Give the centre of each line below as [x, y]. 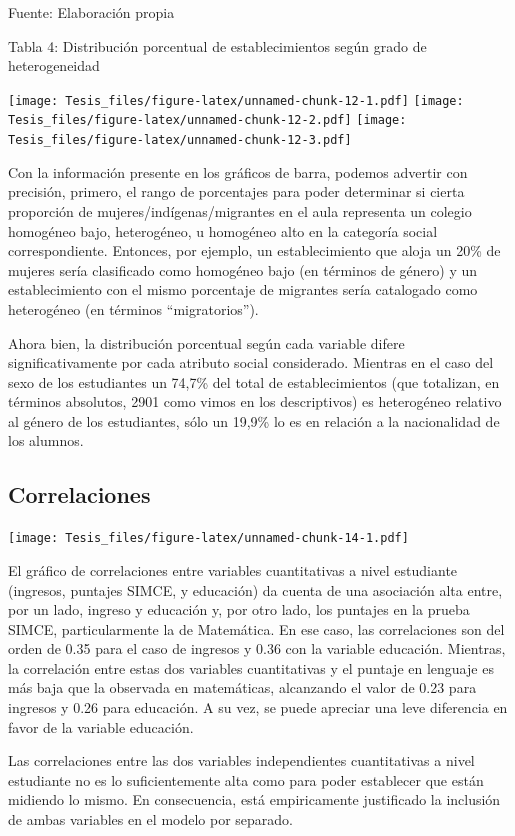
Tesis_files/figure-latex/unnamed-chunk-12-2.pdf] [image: [207, 120]
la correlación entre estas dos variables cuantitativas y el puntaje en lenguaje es [251, 667]
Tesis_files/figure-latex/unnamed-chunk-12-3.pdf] [180, 140]
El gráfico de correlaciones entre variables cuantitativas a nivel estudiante [233, 569]
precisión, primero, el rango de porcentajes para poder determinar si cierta [236, 191]
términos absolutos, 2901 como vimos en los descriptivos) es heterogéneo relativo [255, 401]
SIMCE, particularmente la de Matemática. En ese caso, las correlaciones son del [256, 628]
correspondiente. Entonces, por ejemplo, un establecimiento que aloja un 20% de [254, 250]
